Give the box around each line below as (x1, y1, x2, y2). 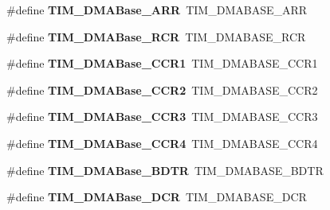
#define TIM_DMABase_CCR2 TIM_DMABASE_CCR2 (6, 81, 318, 98)
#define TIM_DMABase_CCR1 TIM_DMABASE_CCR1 (6, 55, 318, 72)
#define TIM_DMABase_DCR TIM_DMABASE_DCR (6, 189, 307, 205)
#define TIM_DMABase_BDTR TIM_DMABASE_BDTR (6, 161, 324, 178)
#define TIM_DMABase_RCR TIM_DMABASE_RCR (6, 28, 306, 45)
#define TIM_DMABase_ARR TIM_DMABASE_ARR (6, 2, 308, 17)
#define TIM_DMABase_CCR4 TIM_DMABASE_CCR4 (6, 134, 318, 151)
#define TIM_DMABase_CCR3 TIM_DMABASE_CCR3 (6, 108, 318, 125)
